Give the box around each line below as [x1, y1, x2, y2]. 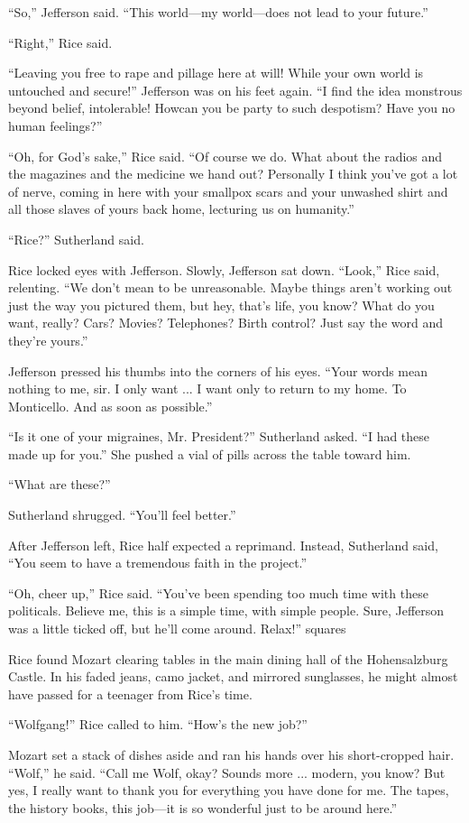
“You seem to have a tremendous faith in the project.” [8, 553, 308, 572]
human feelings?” [8, 116, 103, 134]
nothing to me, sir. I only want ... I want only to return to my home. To [8, 379, 407, 398]
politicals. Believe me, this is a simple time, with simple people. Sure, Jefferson [8, 601, 445, 620]
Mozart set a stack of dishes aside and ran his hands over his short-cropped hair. [8, 745, 455, 763]
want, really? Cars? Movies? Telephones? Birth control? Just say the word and [8, 313, 443, 332]
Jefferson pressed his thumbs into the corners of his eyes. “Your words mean [8, 361, 428, 380]
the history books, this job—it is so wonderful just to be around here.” [8, 798, 398, 817]
